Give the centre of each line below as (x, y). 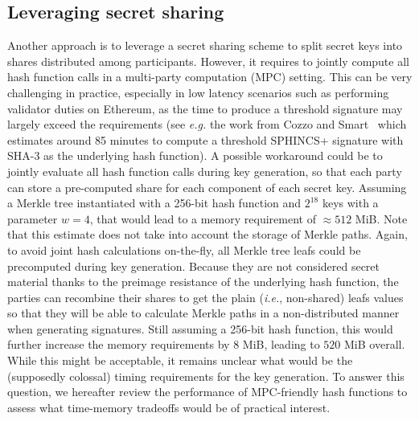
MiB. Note (381, 218)
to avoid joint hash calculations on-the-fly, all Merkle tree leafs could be (184, 249)
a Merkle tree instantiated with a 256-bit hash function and (154, 203)
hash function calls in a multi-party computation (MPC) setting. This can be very (210, 77)
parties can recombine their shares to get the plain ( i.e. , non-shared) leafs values (205, 297)
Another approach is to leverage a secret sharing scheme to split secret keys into (205, 45)
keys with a (350, 203)
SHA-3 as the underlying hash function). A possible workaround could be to (195, 155)
